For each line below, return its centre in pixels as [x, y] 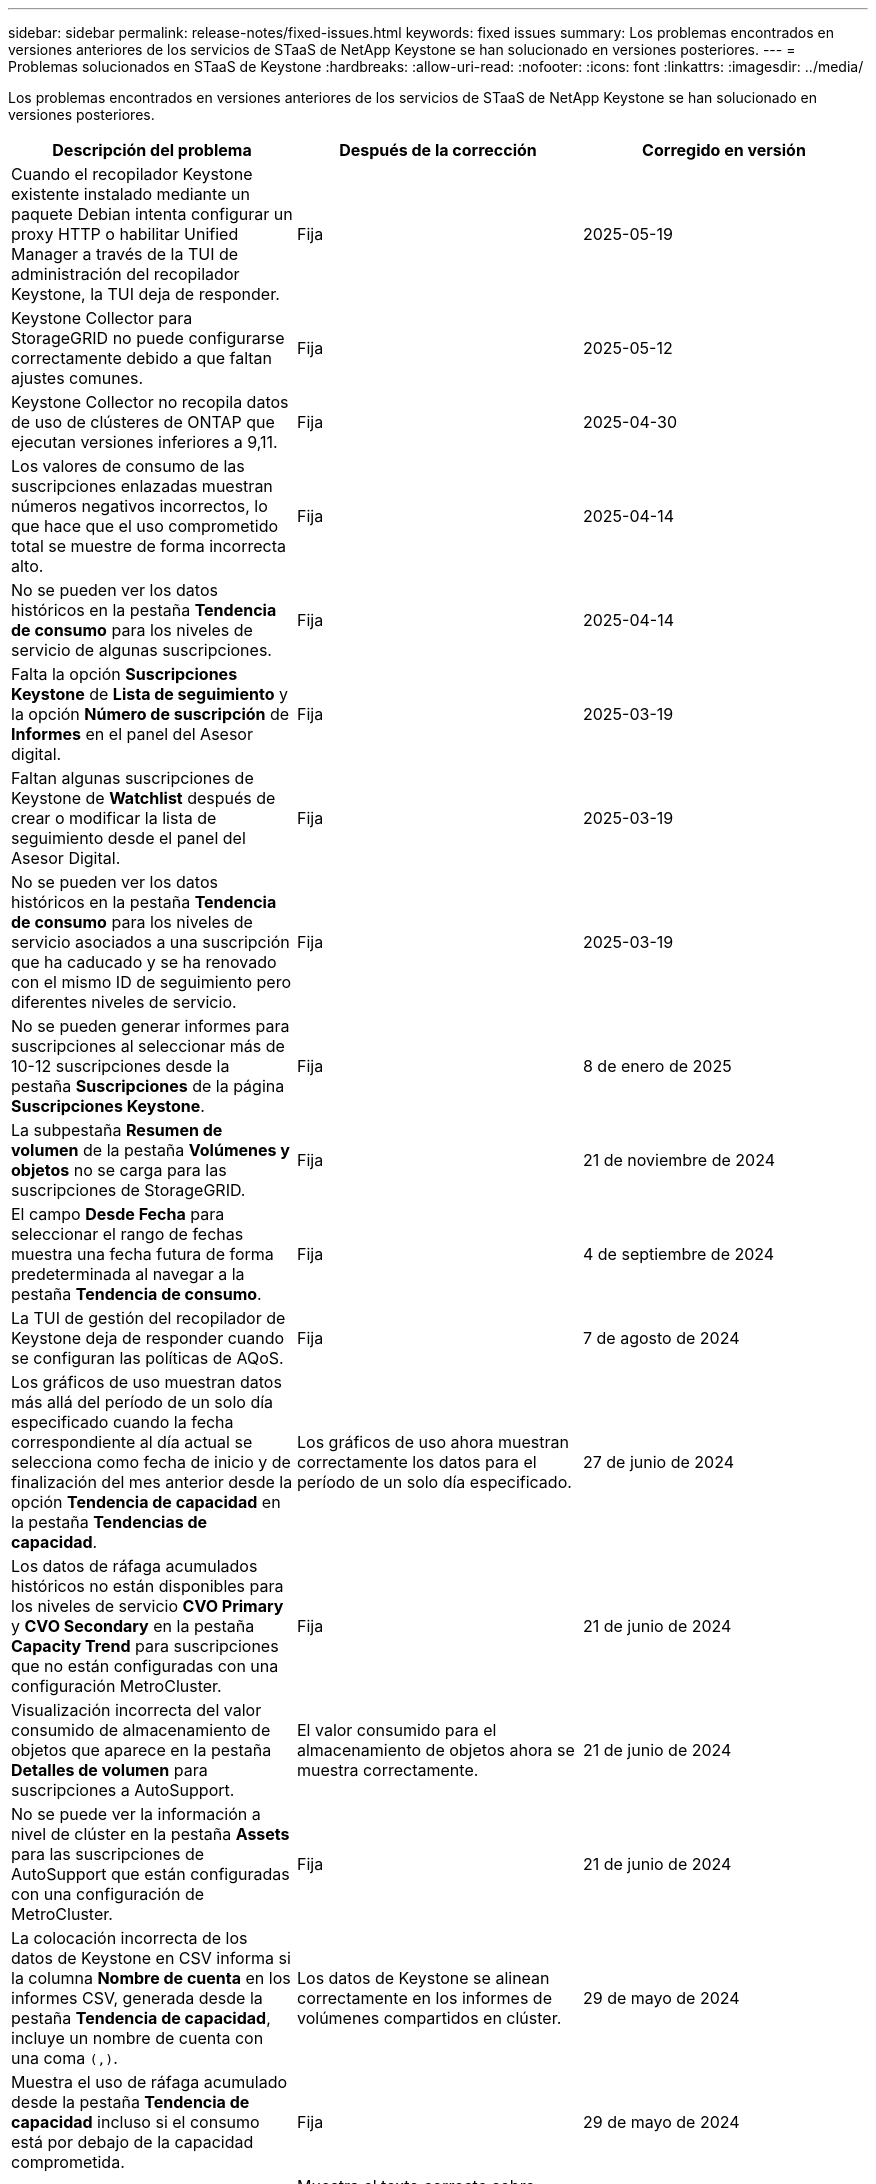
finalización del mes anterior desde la [152, 1482]
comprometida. [68, 2162]
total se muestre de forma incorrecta [148, 546]
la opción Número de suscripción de [150, 714]
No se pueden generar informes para [150, 1026]
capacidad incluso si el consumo [135, 2122]
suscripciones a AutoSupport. [123, 1790]
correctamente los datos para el [416, 1462]
